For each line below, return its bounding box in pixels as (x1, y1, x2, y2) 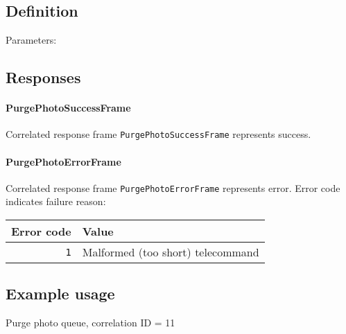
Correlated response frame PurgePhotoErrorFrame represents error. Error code (6, 180, 340, 195)
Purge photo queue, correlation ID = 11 (6, 315, 175, 330)
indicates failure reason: (6, 194, 106, 209)
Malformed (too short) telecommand (82, 244, 259, 261)
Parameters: (6, 33, 57, 47)
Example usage (6, 283, 115, 304)
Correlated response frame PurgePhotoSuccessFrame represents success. (6, 127, 311, 141)
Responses (6, 67, 81, 88)
